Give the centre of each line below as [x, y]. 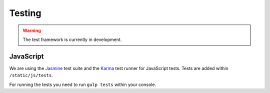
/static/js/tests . [31, 75]
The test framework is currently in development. [72, 39]
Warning [32, 30]
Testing [25, 13]
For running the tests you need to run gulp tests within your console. [83, 84]
